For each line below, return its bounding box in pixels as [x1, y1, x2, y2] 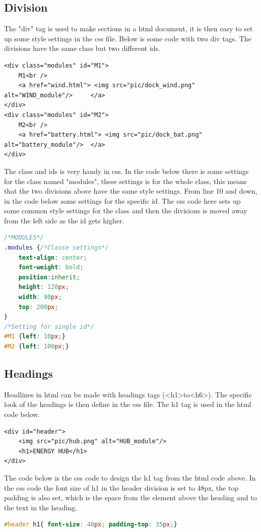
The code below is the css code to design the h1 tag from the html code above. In [4, 472, 256, 483]
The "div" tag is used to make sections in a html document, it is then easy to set [4, 23, 253, 34]
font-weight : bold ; [18, 264, 84, 271]
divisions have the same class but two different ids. [4, 43, 161, 53]
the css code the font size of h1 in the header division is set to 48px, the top [4, 482, 239, 493]
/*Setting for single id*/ [4, 323, 94, 330]
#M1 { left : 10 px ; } [4, 333, 66, 340]
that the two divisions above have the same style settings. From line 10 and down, [4, 186, 257, 196]
